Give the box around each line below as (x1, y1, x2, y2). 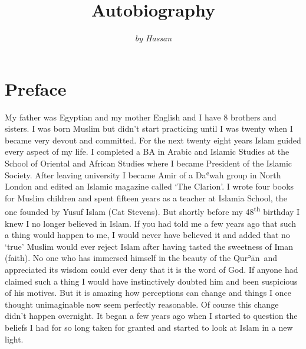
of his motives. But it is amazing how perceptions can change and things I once (5, 286, 291, 299)
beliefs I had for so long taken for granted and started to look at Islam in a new (5, 321, 293, 333)
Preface (5, 76, 67, 100)
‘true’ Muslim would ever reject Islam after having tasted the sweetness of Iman (5, 240, 294, 252)
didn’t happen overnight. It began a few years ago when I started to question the (5, 309, 298, 322)
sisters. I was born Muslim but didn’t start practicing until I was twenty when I (5, 122, 293, 135)
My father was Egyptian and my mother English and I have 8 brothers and (5, 110, 277, 123)
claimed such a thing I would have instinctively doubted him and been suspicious (5, 275, 298, 287)
